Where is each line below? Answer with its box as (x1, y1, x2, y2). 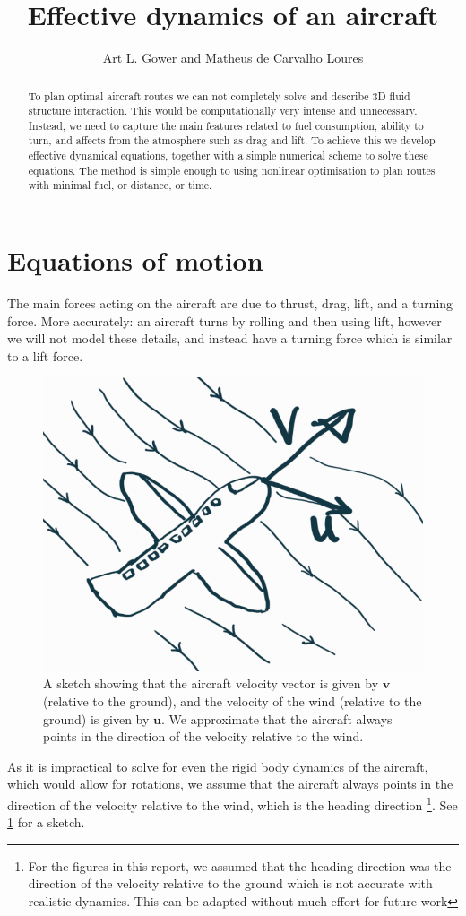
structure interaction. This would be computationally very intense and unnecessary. (28, 103, 418, 118)
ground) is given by (43, 709, 150, 728)
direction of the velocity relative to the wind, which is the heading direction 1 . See (7, 792, 458, 814)
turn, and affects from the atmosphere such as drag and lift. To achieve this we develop (28, 133, 436, 148)
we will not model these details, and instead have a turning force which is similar (7, 329, 453, 348)
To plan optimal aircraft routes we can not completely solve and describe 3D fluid (28, 88, 410, 103)
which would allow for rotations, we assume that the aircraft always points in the (7, 774, 453, 793)
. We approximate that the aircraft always (160, 709, 393, 728)
